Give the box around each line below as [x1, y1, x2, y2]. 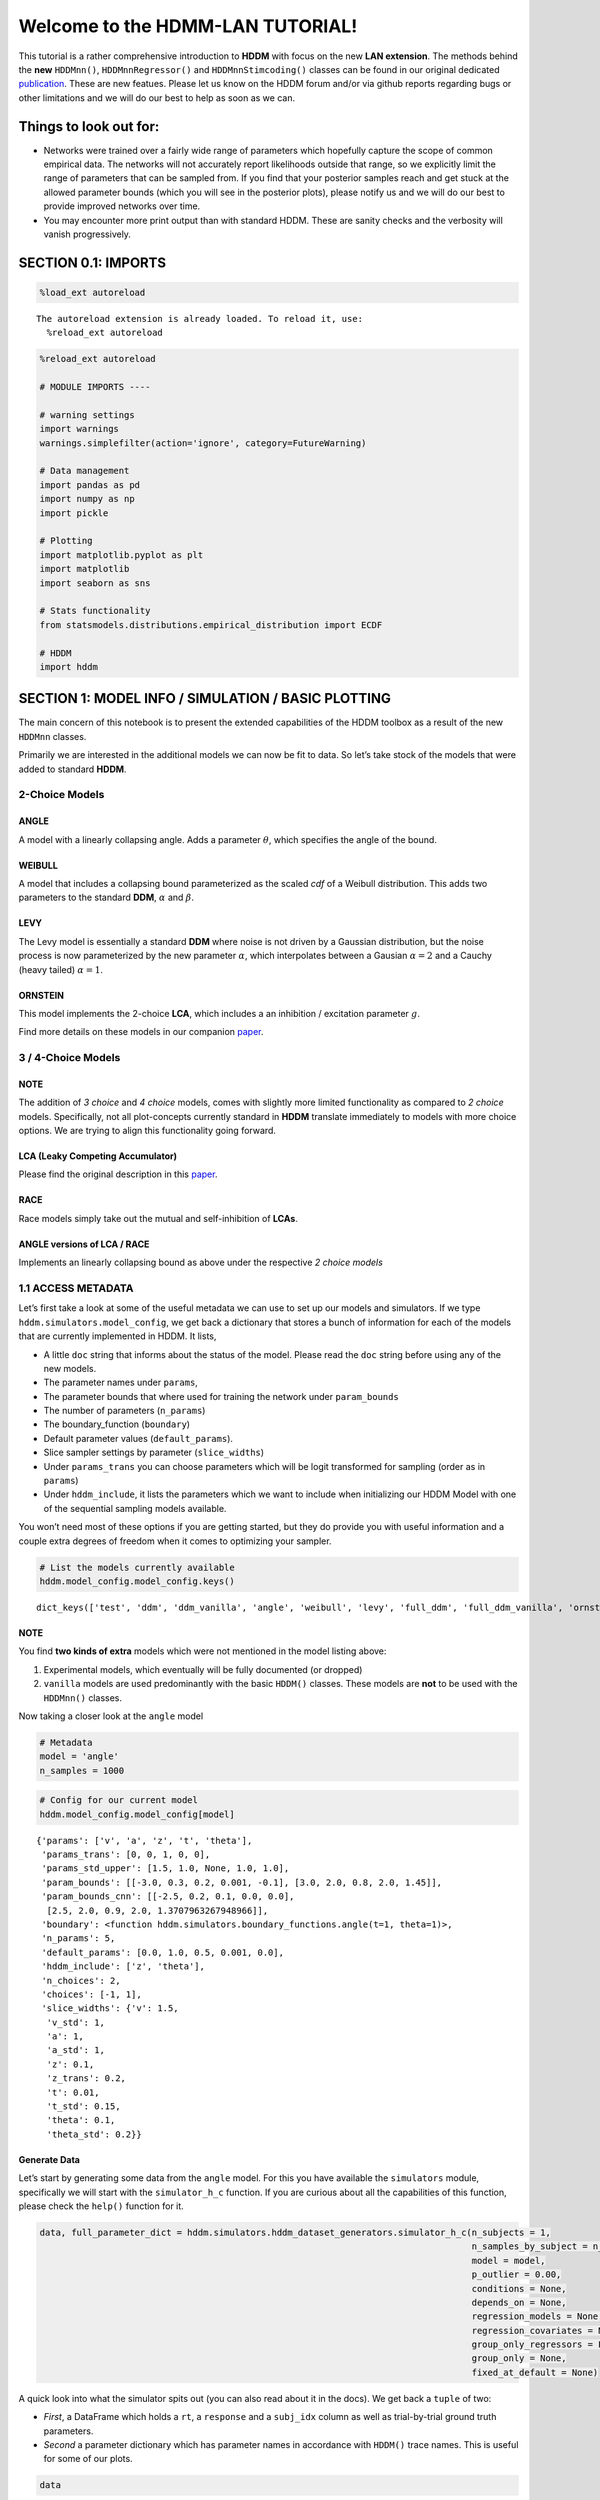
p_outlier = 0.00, [471, 2269, 562, 2280]
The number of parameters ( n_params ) [43, 1405, 206, 1417]
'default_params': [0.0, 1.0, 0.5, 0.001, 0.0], [41, 1946, 285, 1958]
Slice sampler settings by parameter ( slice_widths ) [43, 1446, 265, 1459]
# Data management [39, 465, 130, 477]
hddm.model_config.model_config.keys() [39, 1575, 235, 1587]
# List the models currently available [39, 1561, 235, 1573]
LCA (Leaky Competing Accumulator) [18, 1150, 178, 1162]
